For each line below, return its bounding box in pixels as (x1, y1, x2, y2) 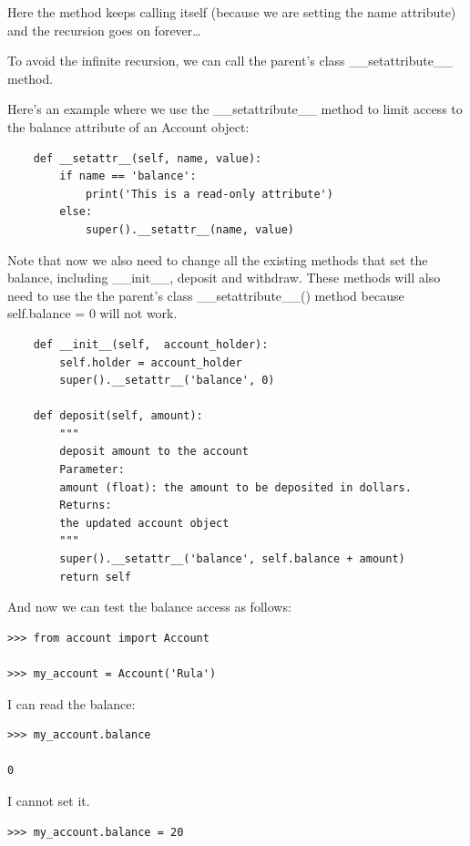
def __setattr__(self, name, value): (33, 151, 262, 165)
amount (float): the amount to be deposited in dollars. (59, 480, 412, 494)
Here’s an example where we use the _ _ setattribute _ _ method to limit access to (7, 99, 463, 119)
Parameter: (59, 463, 125, 477)
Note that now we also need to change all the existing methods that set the (7, 250, 428, 269)
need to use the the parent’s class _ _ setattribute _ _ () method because (7, 285, 404, 304)
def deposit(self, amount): (33, 409, 203, 423)
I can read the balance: (7, 694, 136, 713)
